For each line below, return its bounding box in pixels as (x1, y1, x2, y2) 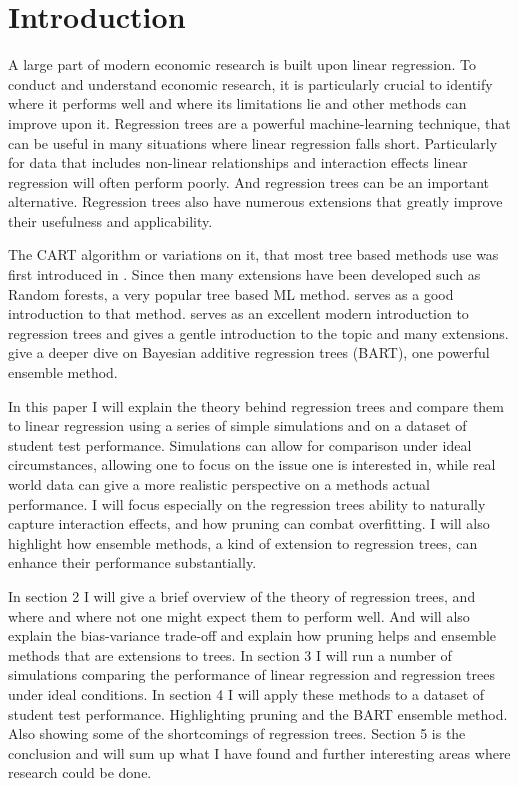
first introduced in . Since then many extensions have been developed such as (8, 264, 481, 285)
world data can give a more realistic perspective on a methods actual (8, 474, 430, 494)
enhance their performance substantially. (8, 552, 257, 573)
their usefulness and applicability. (8, 210, 213, 231)
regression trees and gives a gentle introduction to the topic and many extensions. (8, 322, 509, 343)
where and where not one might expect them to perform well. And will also (8, 605, 470, 626)
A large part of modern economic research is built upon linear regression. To (8, 54, 477, 75)
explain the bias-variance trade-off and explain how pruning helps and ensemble (8, 625, 497, 646)
